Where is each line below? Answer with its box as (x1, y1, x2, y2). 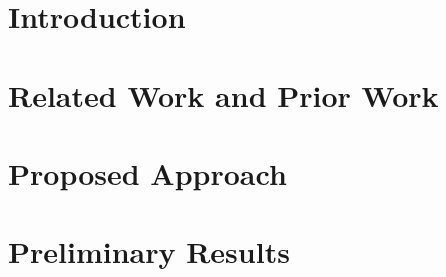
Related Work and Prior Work (8, 74, 439, 115)
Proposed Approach (8, 152, 287, 193)
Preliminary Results (8, 231, 290, 272)
